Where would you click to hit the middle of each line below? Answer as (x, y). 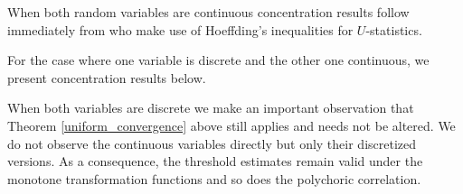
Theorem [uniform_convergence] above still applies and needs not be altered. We (231, 125)
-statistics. (394, 29)
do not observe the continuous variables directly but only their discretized (212, 143)
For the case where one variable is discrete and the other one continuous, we (218, 60)
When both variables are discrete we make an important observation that (211, 108)
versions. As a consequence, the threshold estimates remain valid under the (215, 161)
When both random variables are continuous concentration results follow (208, 12)
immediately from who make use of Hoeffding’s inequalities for (180, 29)
